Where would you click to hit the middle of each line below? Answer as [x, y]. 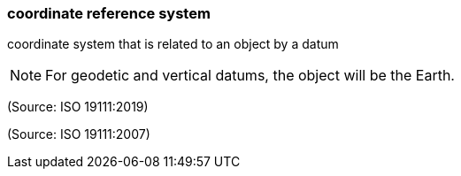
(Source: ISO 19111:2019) [78, 107]
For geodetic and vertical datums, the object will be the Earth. [250, 76]
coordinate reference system [109, 13]
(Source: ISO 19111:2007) [79, 134]
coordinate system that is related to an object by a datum [173, 44]
